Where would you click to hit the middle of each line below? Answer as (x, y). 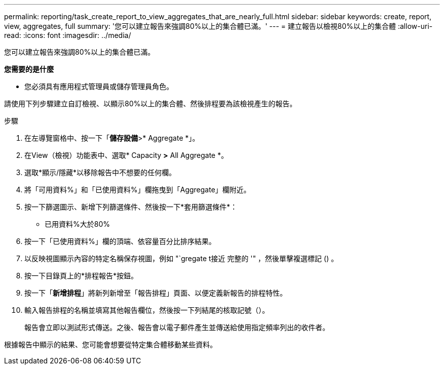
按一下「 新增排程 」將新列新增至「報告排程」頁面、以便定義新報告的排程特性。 (156, 293)
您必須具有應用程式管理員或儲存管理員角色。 (99, 86)
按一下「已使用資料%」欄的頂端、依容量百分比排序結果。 (120, 241)
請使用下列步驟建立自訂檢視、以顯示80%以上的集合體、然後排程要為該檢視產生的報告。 (151, 104)
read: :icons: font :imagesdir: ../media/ (68, 35)
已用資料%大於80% (77, 224)
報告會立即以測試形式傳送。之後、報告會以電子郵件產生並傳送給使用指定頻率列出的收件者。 (177, 327)
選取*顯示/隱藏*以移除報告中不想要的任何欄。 (100, 172)
